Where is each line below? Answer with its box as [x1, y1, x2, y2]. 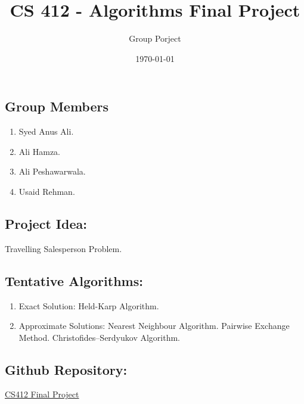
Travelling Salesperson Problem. [5, 242, 122, 254]
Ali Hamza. [18, 145, 61, 157]
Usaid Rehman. [18, 185, 75, 197]
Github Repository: [5, 360, 128, 378]
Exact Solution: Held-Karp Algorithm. [18, 299, 159, 312]
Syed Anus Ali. [18, 125, 74, 138]
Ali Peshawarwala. [18, 165, 86, 178]
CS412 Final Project [5, 388, 79, 400]
